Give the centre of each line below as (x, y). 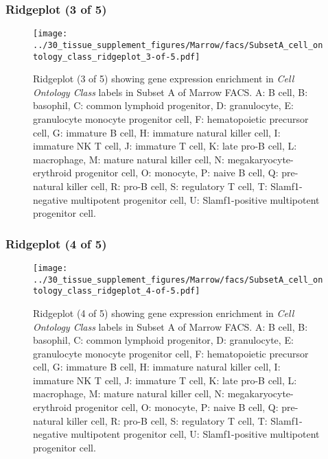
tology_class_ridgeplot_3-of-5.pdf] (117, 57)
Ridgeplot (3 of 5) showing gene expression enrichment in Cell (164, 79)
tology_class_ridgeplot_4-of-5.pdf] (117, 291)
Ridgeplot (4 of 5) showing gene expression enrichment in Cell (164, 313)
